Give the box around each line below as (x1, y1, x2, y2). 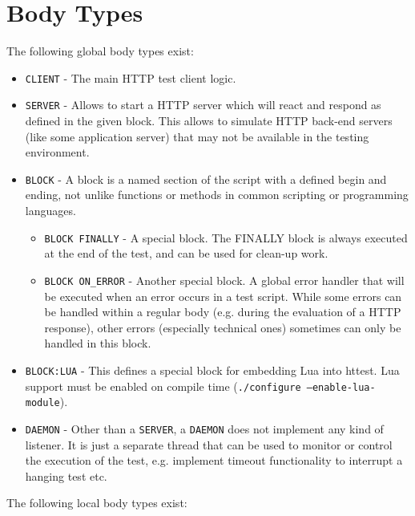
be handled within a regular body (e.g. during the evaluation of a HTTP (44, 303, 401, 320)
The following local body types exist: (6, 494, 187, 511)
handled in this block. (44, 335, 151, 351)
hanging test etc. (25, 467, 107, 484)
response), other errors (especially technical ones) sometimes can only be (44, 319, 401, 335)
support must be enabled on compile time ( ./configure (25, 377, 301, 394)
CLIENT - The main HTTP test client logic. (25, 69, 236, 86)
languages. (25, 202, 76, 219)
